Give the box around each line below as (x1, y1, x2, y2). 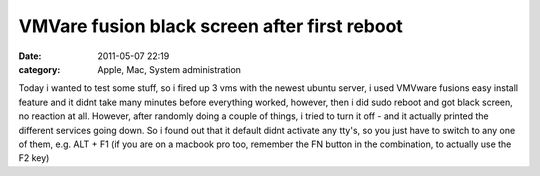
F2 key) (18, 152, 50, 164)
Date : (18, 50, 42, 62)
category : (18, 63, 61, 75)
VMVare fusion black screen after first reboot (18, 15, 404, 37)
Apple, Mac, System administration (97, 63, 242, 75)
